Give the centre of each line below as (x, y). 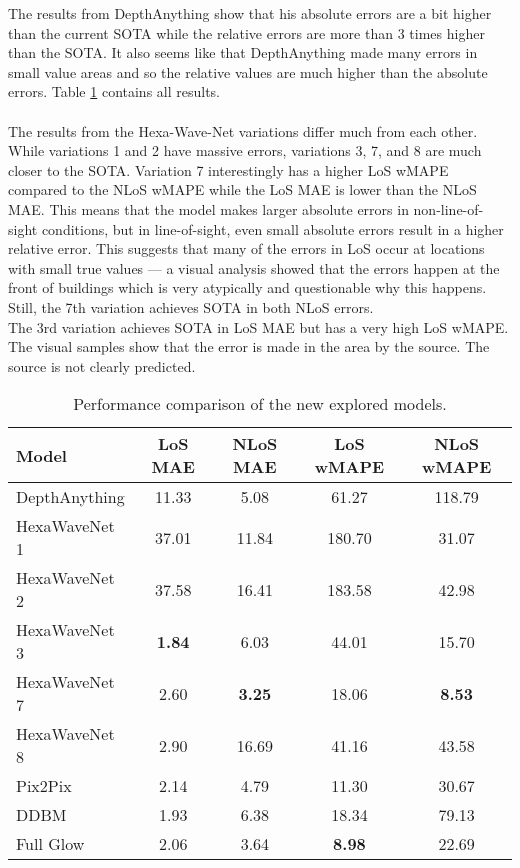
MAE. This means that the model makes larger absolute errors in (208, 208)
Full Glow (50, 844)
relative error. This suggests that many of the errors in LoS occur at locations (246, 248)
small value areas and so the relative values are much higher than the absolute (248, 71)
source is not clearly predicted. (102, 365)
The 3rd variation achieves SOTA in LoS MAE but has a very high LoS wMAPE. (258, 326)
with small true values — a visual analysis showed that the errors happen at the (254, 267)
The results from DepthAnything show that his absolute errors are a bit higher (250, 13)
